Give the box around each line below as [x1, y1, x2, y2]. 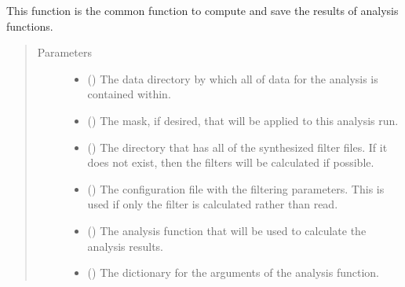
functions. [6, 17, 53, 34]
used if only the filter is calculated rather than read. [87, 196, 338, 212]
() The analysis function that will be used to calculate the [87, 222, 367, 238]
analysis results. [87, 237, 163, 254]
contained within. [87, 86, 171, 102]
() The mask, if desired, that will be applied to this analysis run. [87, 112, 399, 128]
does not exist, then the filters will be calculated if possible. [87, 154, 374, 171]
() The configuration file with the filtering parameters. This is [87, 180, 385, 197]
